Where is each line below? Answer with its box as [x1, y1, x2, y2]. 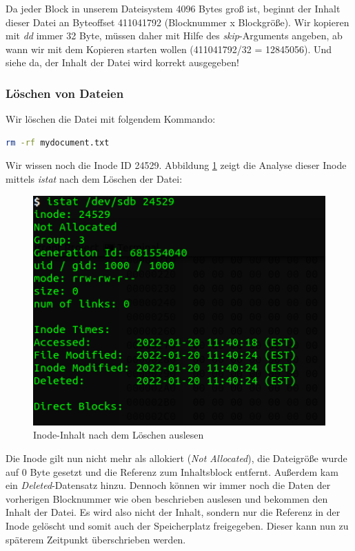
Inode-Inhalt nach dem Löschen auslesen [33, 428, 204, 442]
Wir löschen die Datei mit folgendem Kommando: [6, 112, 216, 126]
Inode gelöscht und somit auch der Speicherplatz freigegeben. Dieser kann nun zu [6, 518, 349, 532]
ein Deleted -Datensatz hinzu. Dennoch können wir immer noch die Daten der [6, 478, 331, 492]
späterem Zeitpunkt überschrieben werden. [6, 532, 186, 546]
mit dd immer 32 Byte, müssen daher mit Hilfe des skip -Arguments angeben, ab [6, 28, 343, 43]
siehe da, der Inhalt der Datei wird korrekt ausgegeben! [6, 55, 239, 70]
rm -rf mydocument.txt [6, 137, 110, 148]
